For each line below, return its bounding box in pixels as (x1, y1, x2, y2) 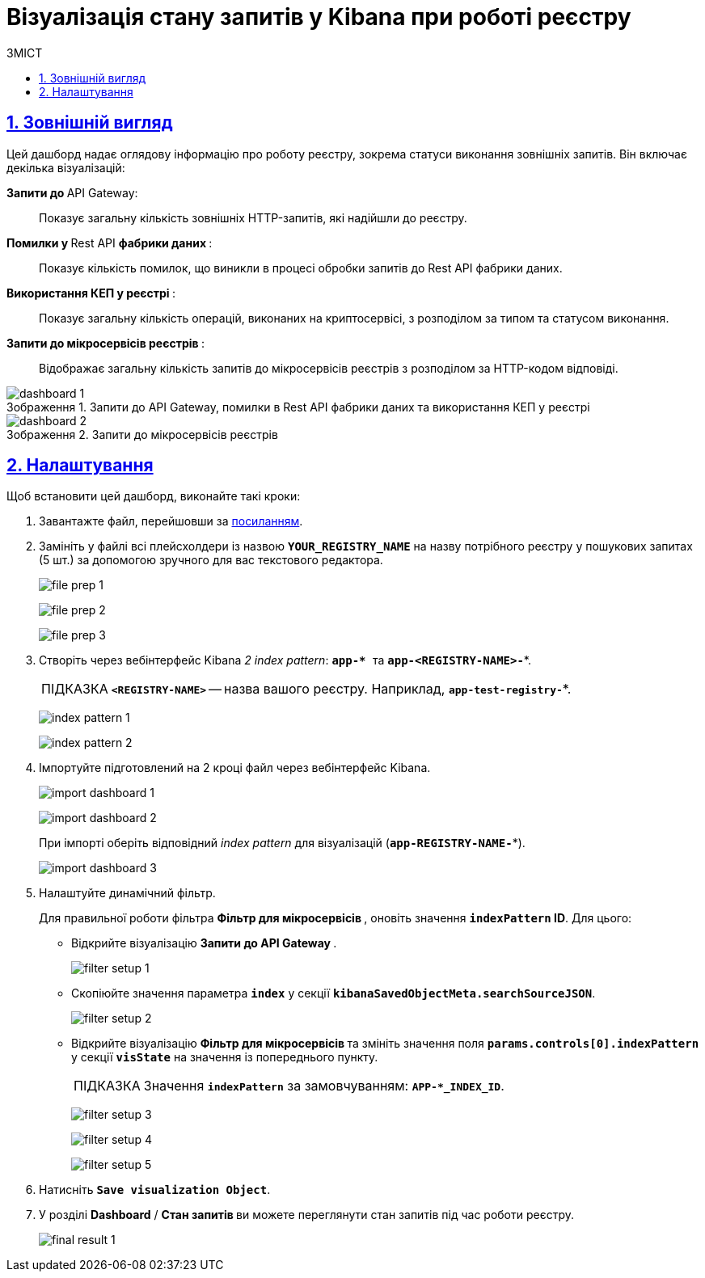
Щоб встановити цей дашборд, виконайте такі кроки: (6, 489, 301, 504)
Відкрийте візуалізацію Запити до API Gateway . (71, 936, 337, 951)
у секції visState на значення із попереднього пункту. (71, 1050, 378, 1065)
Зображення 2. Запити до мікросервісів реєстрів (6, 427, 278, 441)
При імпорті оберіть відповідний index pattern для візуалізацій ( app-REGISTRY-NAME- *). (39, 836, 526, 850)
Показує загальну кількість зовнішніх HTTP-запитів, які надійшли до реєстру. (39, 210, 467, 225)
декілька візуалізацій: (6, 160, 125, 175)
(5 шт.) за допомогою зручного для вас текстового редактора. (39, 553, 383, 567)
